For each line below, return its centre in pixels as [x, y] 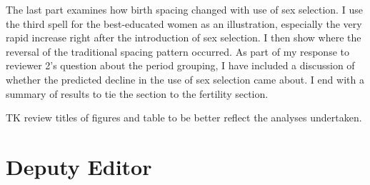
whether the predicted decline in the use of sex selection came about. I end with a [185, 79]
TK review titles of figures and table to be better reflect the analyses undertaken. [184, 117]
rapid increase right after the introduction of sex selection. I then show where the [184, 37]
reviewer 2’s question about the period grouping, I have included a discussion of [180, 65]
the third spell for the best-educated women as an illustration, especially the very [184, 23]
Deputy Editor [79, 166]
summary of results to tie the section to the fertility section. [137, 93]
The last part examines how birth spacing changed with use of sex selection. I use [184, 9]
